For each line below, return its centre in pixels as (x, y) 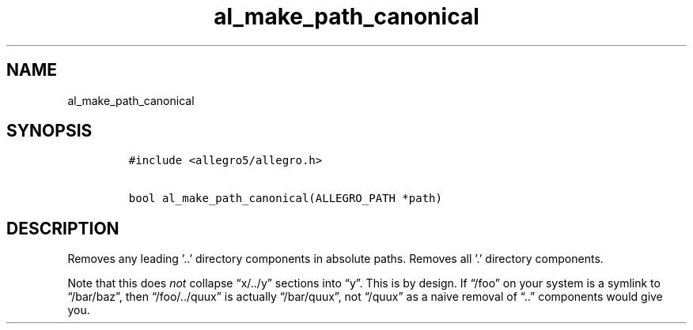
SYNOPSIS (49, 131)
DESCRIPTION (63, 228)
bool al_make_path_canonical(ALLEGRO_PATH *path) (285, 199)
